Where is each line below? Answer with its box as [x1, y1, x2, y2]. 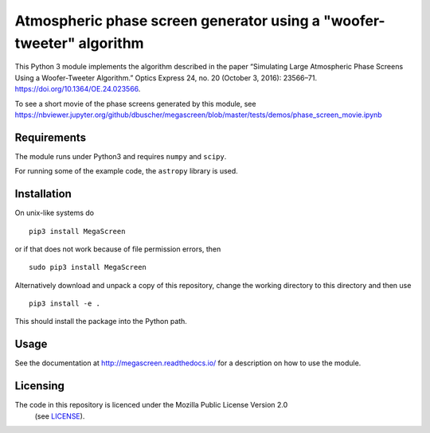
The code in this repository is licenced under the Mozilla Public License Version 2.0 [14, 400, 288, 410]
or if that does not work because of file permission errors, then [14, 244, 221, 254]
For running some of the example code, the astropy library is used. [14, 166, 238, 176]
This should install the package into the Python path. [14, 317, 187, 326]
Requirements [14, 131, 87, 144]
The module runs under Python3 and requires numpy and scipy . [14, 151, 227, 161]
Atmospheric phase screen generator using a [14, 12, 321, 29]
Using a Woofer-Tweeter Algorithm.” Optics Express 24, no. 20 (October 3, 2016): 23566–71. [14, 72, 318, 83]
